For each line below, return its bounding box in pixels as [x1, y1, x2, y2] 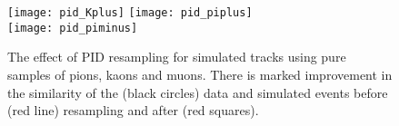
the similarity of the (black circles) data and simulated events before [7, 82, 388, 102]
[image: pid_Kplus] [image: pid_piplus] [7, 6, 253, 19]
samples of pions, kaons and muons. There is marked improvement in [7, 64, 393, 83]
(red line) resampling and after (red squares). [7, 101, 259, 120]
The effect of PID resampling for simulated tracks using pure [7, 47, 346, 66]
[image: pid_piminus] [7, 21, 138, 34]
